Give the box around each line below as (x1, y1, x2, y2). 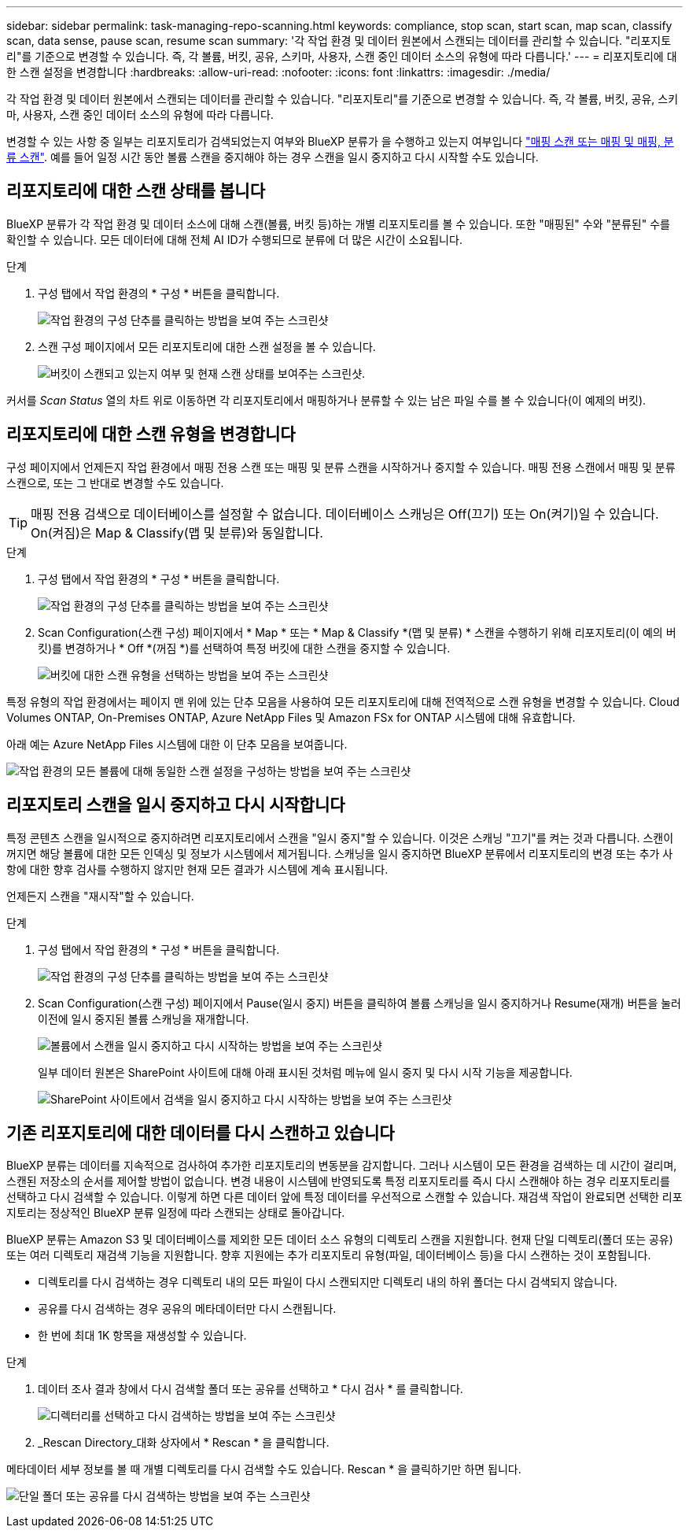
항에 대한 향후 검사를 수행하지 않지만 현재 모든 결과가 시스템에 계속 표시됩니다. (6, 862, 389, 876)
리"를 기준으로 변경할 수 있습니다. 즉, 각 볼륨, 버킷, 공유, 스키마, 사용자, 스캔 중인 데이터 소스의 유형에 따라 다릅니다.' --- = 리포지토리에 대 (6, 50, 677, 63)
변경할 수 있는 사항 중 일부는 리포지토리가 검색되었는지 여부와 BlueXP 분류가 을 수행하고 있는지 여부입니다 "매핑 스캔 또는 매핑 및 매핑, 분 (6, 135, 674, 148)
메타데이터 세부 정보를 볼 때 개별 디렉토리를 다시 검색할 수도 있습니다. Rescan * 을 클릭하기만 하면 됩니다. (6, 1462, 521, 1477)
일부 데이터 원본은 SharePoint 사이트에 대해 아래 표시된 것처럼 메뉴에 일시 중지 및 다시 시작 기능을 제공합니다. (38, 1065, 573, 1079)
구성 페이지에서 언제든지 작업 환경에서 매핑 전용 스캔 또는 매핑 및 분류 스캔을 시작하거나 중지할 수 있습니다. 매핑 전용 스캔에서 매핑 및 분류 (6, 460, 676, 474)
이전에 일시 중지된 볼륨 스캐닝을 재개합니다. (38, 1011, 249, 1026)
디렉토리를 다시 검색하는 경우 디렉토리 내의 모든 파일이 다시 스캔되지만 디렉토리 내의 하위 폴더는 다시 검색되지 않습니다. (38, 1275, 617, 1289)
